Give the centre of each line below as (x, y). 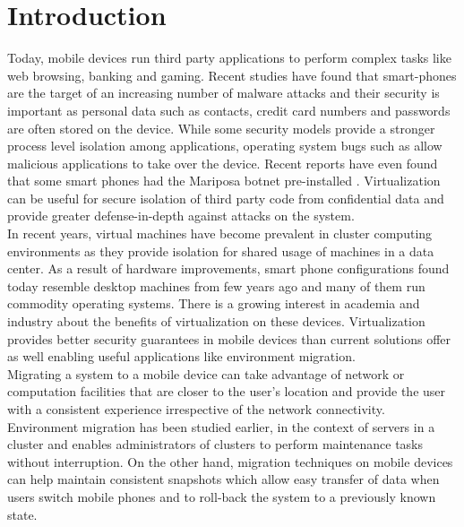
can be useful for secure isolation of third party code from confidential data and (226, 198)
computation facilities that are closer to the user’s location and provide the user (227, 391)
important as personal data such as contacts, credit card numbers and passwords (229, 110)
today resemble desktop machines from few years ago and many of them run (216, 285)
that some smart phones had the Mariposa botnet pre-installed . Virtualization (224, 181)
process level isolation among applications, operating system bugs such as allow (225, 146)
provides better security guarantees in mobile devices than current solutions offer (229, 338)
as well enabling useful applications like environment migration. (181, 356)
